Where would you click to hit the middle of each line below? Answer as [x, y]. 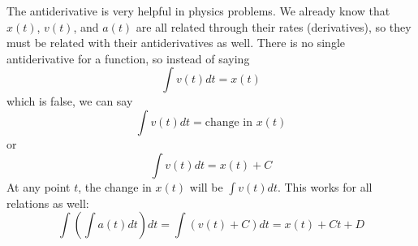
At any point [39, 186]
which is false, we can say [70, 101]
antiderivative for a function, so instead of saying [128, 58]
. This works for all [325, 186]
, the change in [115, 186]
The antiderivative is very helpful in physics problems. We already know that [198, 11]
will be [206, 186]
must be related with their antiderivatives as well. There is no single [176, 43]
